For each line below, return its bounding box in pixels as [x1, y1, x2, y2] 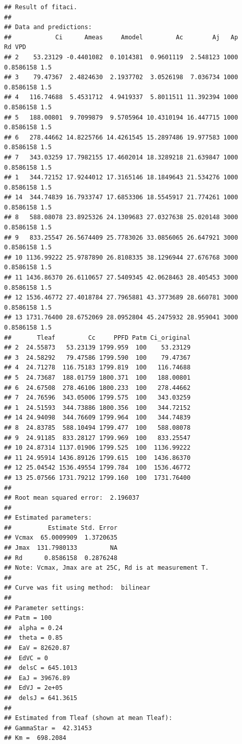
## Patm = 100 [4, 614, 52, 622]
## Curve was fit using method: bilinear [4, 584, 151, 592]
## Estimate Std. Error [4, 524, 117, 531]
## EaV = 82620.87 [4, 644, 70, 652]
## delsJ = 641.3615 [4, 694, 78, 702]
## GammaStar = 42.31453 [4, 724, 92, 732]
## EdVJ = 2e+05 [4, 684, 63, 692]
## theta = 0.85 [4, 634, 63, 642]
